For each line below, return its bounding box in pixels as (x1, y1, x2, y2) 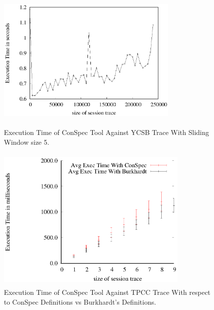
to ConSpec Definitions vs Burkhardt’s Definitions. (4, 296, 156, 307)
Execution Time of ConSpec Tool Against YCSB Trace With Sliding (4, 127, 209, 137)
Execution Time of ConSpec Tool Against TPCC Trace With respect (4, 287, 211, 297)
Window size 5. (4, 136, 49, 147)
